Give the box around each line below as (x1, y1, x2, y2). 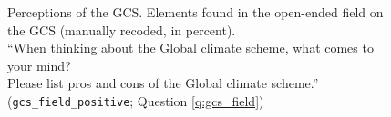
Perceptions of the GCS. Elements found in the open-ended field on (7, 3, 384, 21)
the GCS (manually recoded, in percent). (7, 20, 236, 39)
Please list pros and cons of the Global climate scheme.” (7, 73, 319, 93)
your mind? (7, 55, 71, 74)
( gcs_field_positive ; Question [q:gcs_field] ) (7, 91, 264, 110)
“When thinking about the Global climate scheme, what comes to (7, 38, 374, 57)
